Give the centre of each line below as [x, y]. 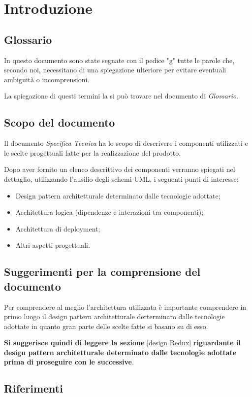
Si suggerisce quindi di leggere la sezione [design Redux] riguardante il [122, 343]
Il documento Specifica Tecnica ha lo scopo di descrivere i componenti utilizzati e [126, 143]
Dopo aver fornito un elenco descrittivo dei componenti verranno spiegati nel [120, 169]
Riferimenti [33, 388]
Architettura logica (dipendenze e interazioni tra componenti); [110, 212]
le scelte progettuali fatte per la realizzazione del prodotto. [93, 152]
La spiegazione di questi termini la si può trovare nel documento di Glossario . [121, 96]
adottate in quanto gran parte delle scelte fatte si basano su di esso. [106, 326]
